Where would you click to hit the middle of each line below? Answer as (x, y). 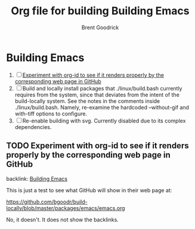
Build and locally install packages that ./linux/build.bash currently (102, 88)
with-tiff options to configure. (51, 114)
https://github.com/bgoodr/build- (47, 202)
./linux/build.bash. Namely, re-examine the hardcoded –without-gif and (102, 107)
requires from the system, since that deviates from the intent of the (97, 95)
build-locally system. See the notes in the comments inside (87, 101)
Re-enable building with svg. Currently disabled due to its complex (104, 121)
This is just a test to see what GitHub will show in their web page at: (89, 190)
